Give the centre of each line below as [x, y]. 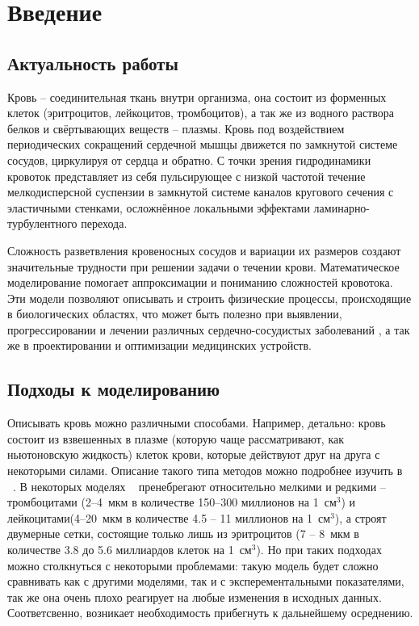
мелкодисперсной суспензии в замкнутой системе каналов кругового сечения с [201, 192]
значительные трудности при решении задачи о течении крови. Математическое [203, 266]
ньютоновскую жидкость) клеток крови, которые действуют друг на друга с [194, 454]
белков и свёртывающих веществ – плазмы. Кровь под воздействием [176, 128]
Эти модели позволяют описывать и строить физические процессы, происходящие [209, 298]
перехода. [104, 223]
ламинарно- [342, 207]
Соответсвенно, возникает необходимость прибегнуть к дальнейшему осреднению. [210, 613]
